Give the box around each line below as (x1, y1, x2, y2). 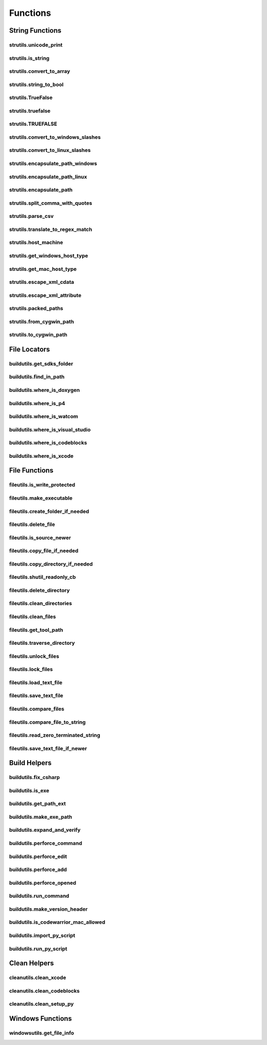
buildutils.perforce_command (9, 840, 83, 847)
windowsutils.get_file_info (9, 1029, 74, 1036)
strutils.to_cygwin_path (9, 331, 68, 338)
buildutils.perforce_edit (9, 853, 67, 860)
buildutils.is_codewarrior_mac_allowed (9, 919, 106, 926)
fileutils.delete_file (9, 521, 55, 528)
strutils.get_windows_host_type (9, 252, 89, 259)
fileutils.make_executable (9, 494, 73, 501)
